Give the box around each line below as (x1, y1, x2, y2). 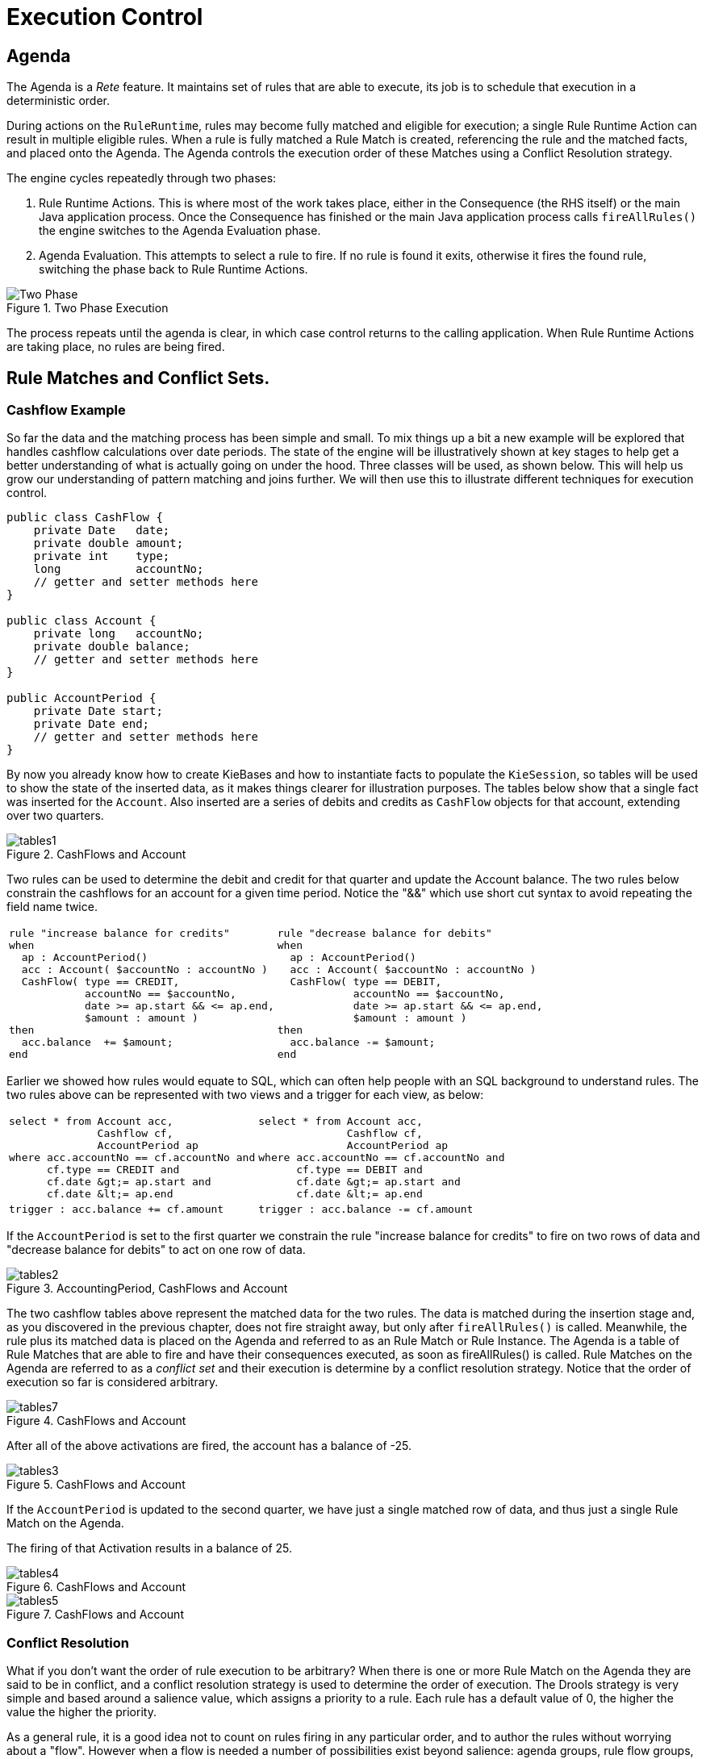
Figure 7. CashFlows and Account (6, 1607, 184, 1622)
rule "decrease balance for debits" (277, 927, 492, 940)
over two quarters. (6, 808, 104, 823)
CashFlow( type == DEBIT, (290, 976, 442, 988)
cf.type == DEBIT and (296, 1164, 423, 1176)
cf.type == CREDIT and (46, 1164, 180, 1176)
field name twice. (6, 900, 98, 914)
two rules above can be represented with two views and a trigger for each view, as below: (6, 1088, 484, 1102)
